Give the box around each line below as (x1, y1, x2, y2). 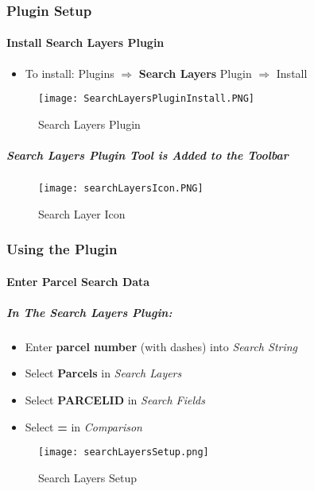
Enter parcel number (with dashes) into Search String (25, 338, 298, 354)
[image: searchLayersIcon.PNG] (38, 183, 204, 195)
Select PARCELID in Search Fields (25, 392, 205, 408)
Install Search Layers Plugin (6, 34, 165, 51)
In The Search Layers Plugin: (6, 303, 173, 320)
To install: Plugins (25, 64, 114, 81)
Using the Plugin (6, 239, 118, 259)
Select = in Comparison (25, 418, 142, 435)
